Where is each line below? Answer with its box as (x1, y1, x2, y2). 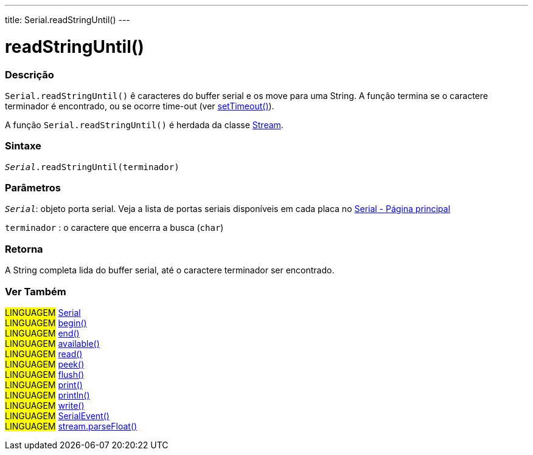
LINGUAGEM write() (5, 400, 85, 411)
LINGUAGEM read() (5, 348, 83, 359)
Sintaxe (5, 140, 41, 152)
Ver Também (5, 285, 66, 298)
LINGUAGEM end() (5, 327, 80, 338)
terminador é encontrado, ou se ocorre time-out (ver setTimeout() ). (5, 100, 274, 111)
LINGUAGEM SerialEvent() (5, 410, 110, 421)
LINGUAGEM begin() (5, 317, 87, 328)
